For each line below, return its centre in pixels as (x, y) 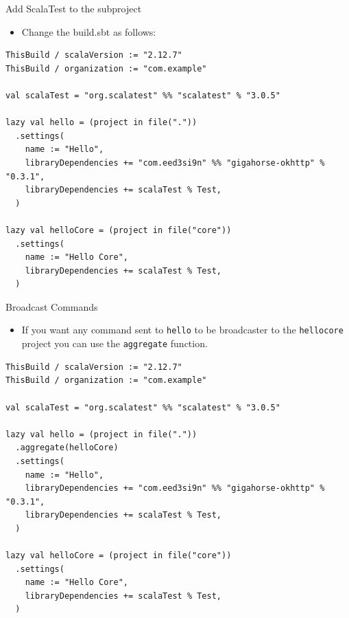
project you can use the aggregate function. (115, 343)
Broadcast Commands (52, 306)
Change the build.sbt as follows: (89, 31)
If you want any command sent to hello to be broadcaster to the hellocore (182, 330)
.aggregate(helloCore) (67, 448)
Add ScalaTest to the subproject (74, 8)
